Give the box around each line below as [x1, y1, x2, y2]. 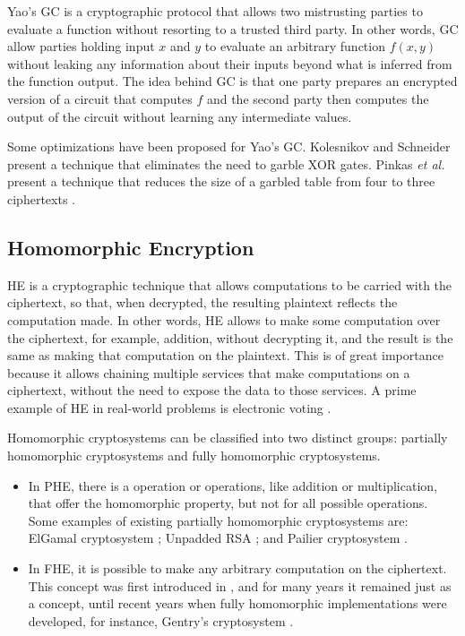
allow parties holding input [7, 37, 155, 56]
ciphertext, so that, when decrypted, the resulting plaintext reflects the [7, 293, 398, 312]
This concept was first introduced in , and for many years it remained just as [28, 576, 452, 595]
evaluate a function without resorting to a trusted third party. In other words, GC [7, 19, 459, 38]
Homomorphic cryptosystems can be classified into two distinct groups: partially [7, 428, 448, 447]
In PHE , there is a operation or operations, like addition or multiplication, [28, 476, 437, 494]
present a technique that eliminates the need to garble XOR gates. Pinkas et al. [7, 154, 445, 173]
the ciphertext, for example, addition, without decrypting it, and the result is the [7, 328, 453, 347]
